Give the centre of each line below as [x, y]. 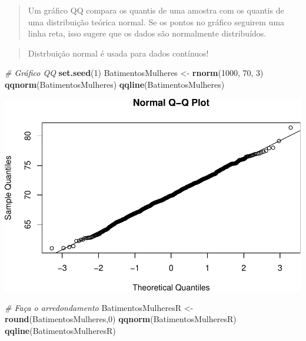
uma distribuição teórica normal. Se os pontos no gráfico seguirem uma [156, 21]
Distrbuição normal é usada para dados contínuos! [118, 53]
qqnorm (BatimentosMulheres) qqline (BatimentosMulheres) [115, 84]
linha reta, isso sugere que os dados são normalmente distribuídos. [147, 33]
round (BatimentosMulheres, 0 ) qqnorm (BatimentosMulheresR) [121, 319]
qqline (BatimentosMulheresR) [60, 331]
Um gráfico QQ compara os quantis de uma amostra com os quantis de [156, 10]
